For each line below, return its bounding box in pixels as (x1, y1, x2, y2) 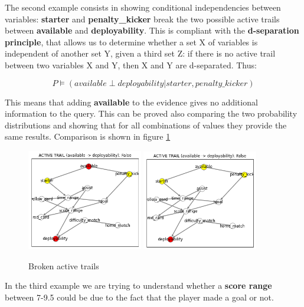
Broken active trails (28, 259, 99, 272)
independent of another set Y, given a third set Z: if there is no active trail (5, 47, 276, 60)
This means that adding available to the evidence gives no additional (5, 95, 258, 108)
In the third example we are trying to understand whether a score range (5, 279, 272, 292)
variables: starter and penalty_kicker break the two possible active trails (5, 12, 280, 25)
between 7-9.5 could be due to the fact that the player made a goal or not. (5, 291, 274, 303)
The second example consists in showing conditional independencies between (5, 1, 281, 13)
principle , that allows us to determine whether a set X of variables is (5, 35, 258, 48)
